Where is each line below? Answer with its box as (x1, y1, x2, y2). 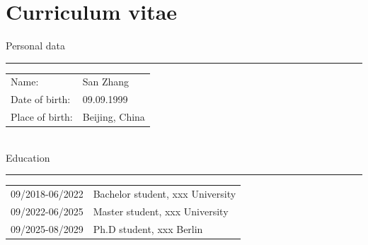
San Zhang (82, 74, 130, 89)
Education (6, 150, 50, 165)
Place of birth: (11, 109, 73, 124)
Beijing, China (82, 109, 145, 124)
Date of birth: (11, 92, 71, 107)
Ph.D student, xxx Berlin (93, 221, 203, 236)
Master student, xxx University (93, 204, 229, 219)
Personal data (6, 38, 65, 53)
